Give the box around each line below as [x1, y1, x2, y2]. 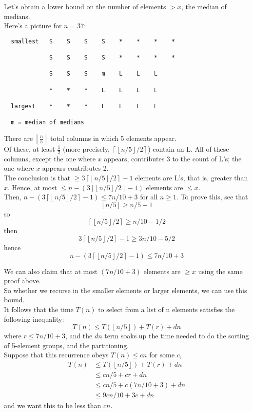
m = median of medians [11, 119, 84, 126]
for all [140, 192, 158, 202]
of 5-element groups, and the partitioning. [4, 340, 129, 350]
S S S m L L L [49, 70, 157, 78]
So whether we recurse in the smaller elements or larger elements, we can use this [4, 285, 247, 295]
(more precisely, [62, 144, 110, 154]
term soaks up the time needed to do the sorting [104, 331, 249, 341]
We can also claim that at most [4, 266, 98, 276]
